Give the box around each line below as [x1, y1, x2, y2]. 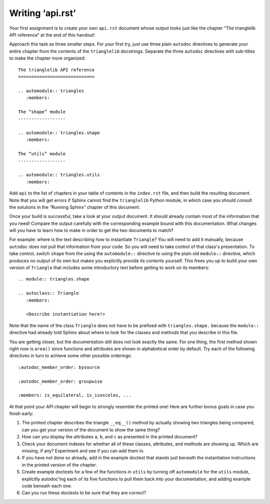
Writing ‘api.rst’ [9, 8, 76, 19]
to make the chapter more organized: [9, 55, 86, 61]
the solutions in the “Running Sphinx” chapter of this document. [9, 204, 140, 210]
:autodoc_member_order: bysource [18, 364, 100, 370]
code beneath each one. [21, 482, 72, 488]
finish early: [9, 411, 33, 417]
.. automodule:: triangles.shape [18, 130, 100, 136]
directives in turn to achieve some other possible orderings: [9, 353, 132, 359]
